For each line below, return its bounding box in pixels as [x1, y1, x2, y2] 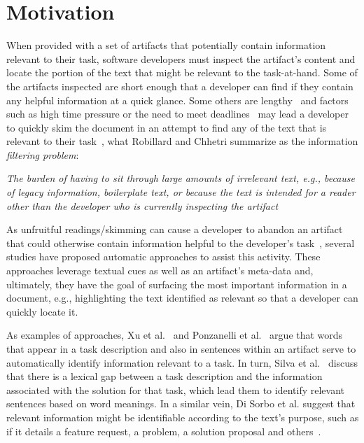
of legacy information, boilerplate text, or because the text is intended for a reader [6, 185, 356, 199]
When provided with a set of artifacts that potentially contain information [6, 38, 326, 52]
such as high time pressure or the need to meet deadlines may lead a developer [6, 106, 349, 121]
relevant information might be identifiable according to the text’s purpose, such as [6, 409, 359, 424]
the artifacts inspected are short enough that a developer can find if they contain [6, 78, 353, 93]
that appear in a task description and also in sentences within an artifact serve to [6, 342, 356, 356]
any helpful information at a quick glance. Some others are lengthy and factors [6, 92, 349, 107]
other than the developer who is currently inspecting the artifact [6, 198, 279, 213]
